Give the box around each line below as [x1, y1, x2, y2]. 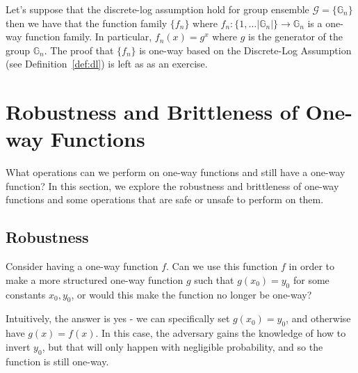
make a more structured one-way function [6, 272, 184, 287]
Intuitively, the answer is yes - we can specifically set [6, 311, 230, 326]
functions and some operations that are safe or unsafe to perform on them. [6, 192, 324, 207]
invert [6, 339, 31, 354]
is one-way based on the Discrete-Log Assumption [139, 42, 352, 57]
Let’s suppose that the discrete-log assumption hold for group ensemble [6, 2, 309, 16]
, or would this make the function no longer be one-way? [71, 287, 312, 301]
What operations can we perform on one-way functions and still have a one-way [6, 165, 345, 180]
